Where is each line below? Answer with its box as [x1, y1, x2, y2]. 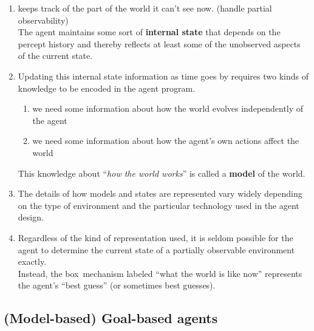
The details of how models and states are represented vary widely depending [18, 187, 302, 200]
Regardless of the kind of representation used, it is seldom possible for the [18, 231, 293, 244]
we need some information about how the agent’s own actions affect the [32, 134, 299, 147]
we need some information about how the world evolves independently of [32, 102, 304, 115]
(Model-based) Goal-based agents [4, 309, 218, 327]
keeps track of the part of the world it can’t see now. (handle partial [18, 2, 272, 14]
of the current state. [18, 49, 93, 62]
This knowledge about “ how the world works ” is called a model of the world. [18, 166, 305, 179]
